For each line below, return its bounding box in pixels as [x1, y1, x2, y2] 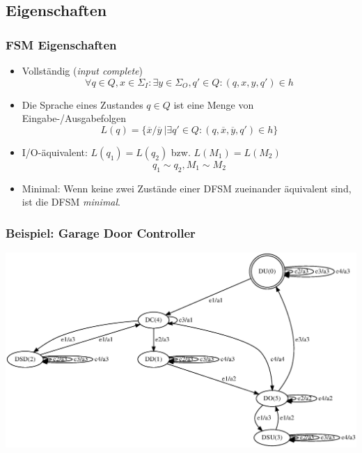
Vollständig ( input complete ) [22, 63, 143, 77]
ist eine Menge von [173, 97, 254, 112]
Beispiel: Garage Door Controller [6, 224, 196, 241]
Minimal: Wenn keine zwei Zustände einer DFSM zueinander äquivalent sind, [22, 181, 352, 195]
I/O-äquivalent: [22, 144, 88, 159]
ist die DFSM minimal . [22, 194, 121, 209]
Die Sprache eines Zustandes [22, 97, 143, 112]
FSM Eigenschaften [6, 36, 117, 53]
